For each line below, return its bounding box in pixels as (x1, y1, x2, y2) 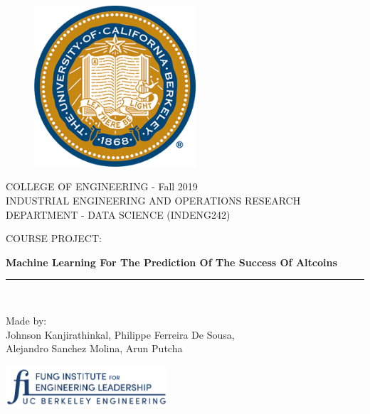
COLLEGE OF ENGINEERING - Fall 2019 (6, 179, 198, 194)
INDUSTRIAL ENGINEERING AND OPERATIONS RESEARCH (6, 192, 301, 207)
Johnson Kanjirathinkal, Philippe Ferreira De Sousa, (6, 327, 235, 342)
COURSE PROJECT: (6, 231, 102, 246)
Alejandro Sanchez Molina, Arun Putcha (6, 341, 183, 356)
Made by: (6, 312, 47, 327)
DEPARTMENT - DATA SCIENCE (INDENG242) (6, 207, 231, 222)
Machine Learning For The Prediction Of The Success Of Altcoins (6, 254, 337, 269)
